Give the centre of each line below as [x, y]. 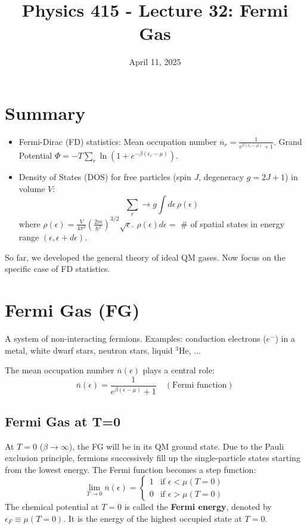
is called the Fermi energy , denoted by [198, 507]
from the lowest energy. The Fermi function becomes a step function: [131, 469]
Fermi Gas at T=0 [63, 421]
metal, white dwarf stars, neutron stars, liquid [89, 350]
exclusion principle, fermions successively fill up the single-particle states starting [153, 458]
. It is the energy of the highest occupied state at [153, 519]
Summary [45, 112]
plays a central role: [179, 370]
